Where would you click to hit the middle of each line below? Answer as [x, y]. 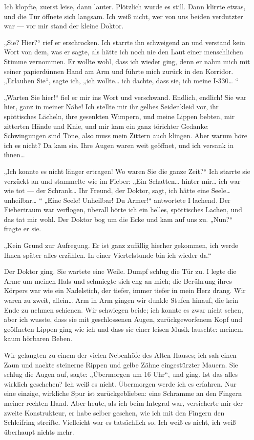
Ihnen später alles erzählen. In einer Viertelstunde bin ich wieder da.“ [108, 255]
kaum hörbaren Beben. [38, 338]
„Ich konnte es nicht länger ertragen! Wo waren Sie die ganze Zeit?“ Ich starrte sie [127, 171]
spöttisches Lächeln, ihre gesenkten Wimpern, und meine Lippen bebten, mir [119, 116]
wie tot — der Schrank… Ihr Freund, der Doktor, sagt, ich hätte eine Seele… [117, 190]
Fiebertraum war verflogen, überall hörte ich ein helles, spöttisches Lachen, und [123, 209]
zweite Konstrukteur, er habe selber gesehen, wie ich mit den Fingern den [114, 412]
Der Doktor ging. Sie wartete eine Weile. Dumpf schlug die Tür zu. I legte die [120, 271]
